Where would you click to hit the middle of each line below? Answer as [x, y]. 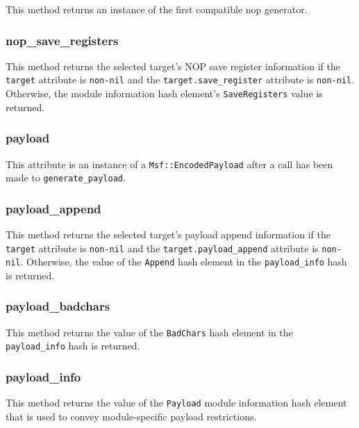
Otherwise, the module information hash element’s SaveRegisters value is [164, 93]
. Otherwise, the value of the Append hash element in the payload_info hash [184, 262]
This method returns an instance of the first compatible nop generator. [157, 9]
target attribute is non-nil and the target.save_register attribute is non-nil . [180, 80]
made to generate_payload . [66, 178]
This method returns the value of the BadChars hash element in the [149, 332]
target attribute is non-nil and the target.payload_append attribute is [162, 248]
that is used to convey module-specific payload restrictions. [131, 416]
